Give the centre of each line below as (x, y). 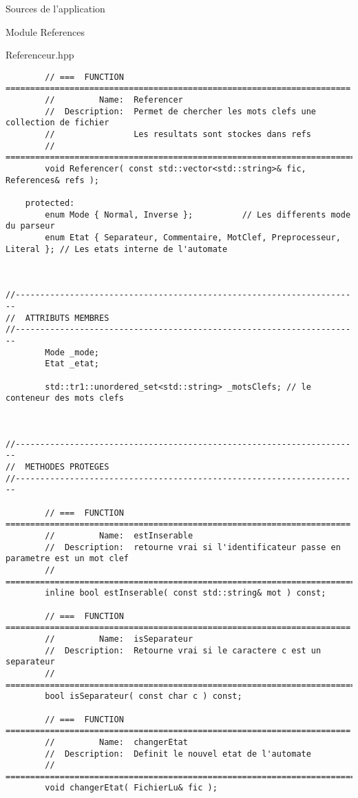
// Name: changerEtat (116, 742)
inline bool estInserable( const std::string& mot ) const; (186, 593)
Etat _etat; (72, 364)
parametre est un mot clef (67, 559)
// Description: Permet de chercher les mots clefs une (181, 111)
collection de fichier (57, 123)
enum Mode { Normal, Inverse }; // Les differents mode (198, 214)
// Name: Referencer (114, 100)
